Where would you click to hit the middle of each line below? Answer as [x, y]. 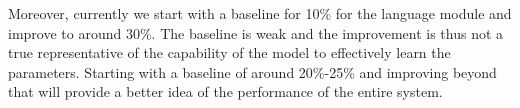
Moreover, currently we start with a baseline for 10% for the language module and [260, 13]
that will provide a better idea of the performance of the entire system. [225, 91]
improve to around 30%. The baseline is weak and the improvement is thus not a [256, 32]
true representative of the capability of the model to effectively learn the [229, 52]
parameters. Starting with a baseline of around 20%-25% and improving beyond [252, 71]
